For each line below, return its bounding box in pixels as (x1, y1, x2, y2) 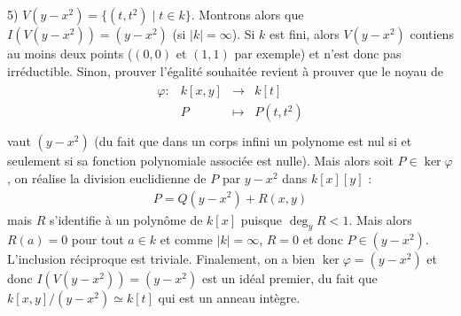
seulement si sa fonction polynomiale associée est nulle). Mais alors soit (7, 151, 394, 170)
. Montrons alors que (191, 5, 304, 23)
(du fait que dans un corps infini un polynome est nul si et (94, 132, 412, 150)
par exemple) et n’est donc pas (234, 44, 402, 62)
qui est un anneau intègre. (158, 289, 301, 307)
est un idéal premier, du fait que (201, 269, 378, 288)
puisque (240, 210, 283, 228)
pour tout (71, 230, 124, 249)
